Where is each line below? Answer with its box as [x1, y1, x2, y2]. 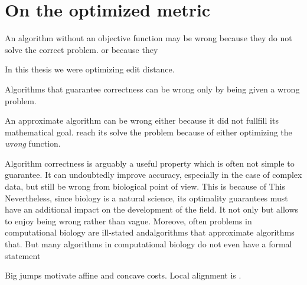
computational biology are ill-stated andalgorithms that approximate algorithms [5, 226, 295, 238]
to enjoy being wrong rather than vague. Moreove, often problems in [5, 214, 252, 227]
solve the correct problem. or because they [5, 43, 158, 55]
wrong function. [5, 137, 61, 150]
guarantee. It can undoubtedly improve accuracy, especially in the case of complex [5, 168, 302, 181]
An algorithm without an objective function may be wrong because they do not [5, 32, 292, 44]
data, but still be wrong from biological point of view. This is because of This [5, 180, 285, 193]
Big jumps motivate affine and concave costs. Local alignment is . [5, 269, 241, 281]
